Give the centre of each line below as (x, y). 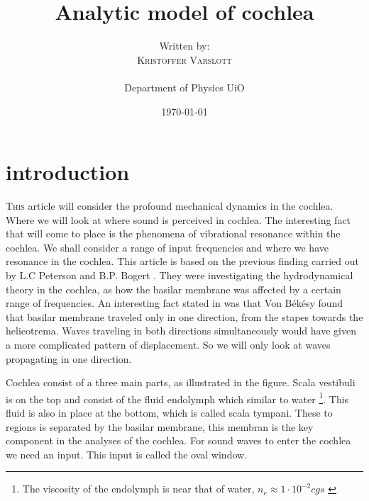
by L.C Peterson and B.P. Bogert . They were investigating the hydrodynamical (180, 275)
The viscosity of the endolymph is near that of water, (138, 489)
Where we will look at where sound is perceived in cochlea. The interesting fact (178, 219)
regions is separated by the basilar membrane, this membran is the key (160, 426)
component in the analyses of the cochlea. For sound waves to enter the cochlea (178, 440)
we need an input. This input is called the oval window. (127, 454)
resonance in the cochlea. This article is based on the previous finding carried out (182, 261)
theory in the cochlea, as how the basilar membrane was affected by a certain (174, 289)
